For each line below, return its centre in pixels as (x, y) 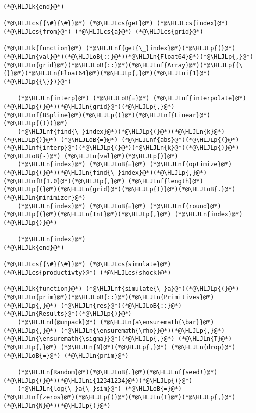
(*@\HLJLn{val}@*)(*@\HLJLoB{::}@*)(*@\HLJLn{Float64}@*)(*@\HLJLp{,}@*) (128, 57)
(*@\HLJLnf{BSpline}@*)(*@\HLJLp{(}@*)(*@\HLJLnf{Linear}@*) (107, 115)
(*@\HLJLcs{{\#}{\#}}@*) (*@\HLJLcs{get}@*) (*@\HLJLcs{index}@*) (116, 24)
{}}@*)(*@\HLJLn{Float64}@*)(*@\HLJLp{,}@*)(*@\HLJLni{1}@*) (107, 73)
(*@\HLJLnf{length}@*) (166, 181)
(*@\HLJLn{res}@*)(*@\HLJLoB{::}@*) (121, 306)
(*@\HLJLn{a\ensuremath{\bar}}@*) (157, 322)
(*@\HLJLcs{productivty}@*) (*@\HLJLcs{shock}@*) (87, 273)
